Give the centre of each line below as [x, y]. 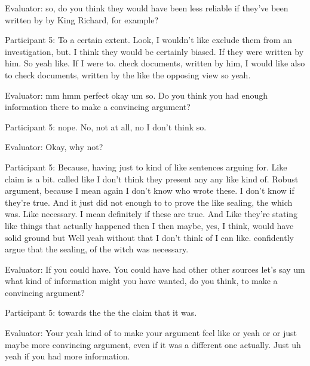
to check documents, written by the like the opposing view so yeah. [128, 74]
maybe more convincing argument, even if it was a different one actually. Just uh [153, 344]
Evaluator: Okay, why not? [54, 147]
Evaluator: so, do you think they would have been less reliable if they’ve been [147, 8]
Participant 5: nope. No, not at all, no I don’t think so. [106, 126]
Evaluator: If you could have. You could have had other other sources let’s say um [155, 269]
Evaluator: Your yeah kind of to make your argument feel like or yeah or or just [151, 333]
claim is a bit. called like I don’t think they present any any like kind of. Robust [152, 179]
